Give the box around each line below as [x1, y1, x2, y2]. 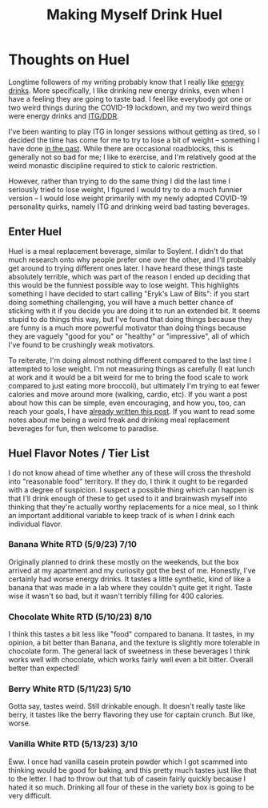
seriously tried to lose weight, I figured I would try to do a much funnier [8, 184, 242, 194]
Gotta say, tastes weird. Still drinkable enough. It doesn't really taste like [8, 701, 246, 711]
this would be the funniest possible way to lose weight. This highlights [8, 280, 239, 290]
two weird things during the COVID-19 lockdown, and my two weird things [8, 103, 252, 112]
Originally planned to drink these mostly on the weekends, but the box [8, 557, 240, 566]
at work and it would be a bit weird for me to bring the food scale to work [8, 372, 249, 382]
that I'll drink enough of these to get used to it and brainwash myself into [8, 493, 248, 503]
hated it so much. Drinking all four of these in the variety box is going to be [8, 782, 254, 792]
